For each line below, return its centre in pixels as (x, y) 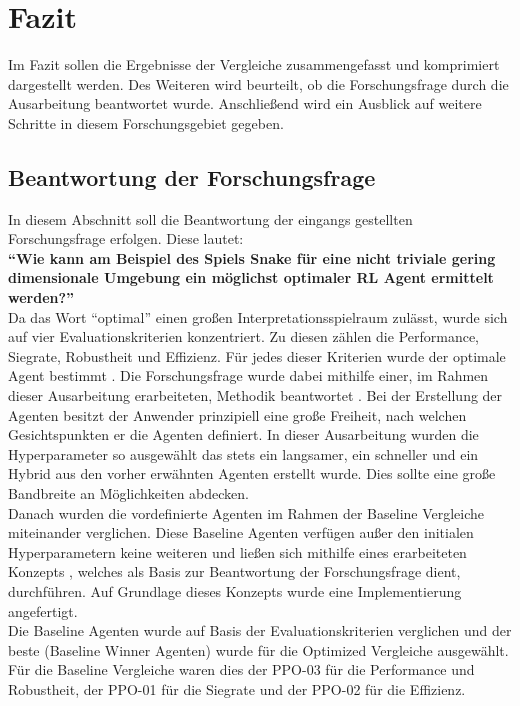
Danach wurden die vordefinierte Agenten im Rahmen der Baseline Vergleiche (246, 512)
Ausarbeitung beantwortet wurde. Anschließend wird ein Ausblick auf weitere (245, 103)
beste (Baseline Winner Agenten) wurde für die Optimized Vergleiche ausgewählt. (258, 649)
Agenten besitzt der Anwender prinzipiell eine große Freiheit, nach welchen (237, 414)
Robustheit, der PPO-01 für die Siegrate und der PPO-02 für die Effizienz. (237, 688)
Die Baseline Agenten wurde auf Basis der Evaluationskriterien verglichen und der (260, 630)
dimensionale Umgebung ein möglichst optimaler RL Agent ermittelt (251, 277)
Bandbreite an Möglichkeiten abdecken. (128, 493)
